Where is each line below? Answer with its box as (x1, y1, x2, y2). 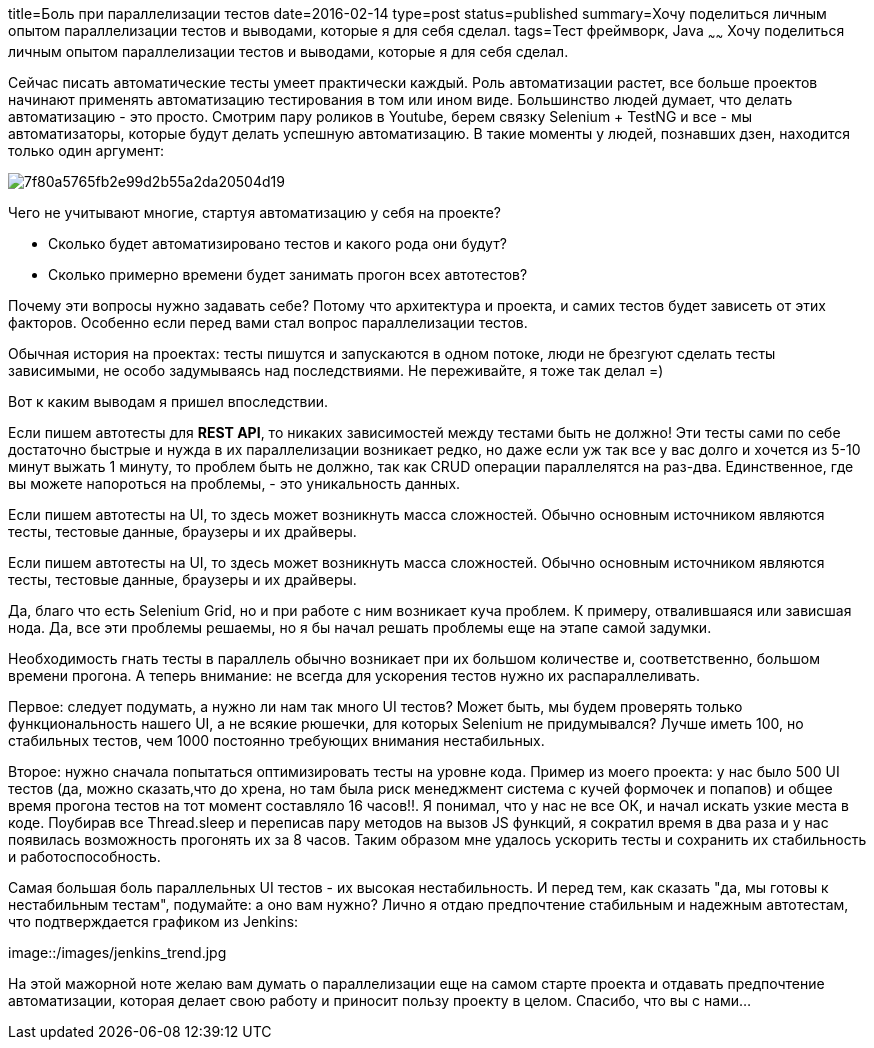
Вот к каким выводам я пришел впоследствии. (8, 392, 329, 410)
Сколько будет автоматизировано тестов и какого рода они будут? (48, 234, 507, 252)
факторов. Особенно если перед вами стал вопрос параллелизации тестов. (8, 313, 528, 331)
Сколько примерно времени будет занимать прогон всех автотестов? (48, 265, 528, 283)
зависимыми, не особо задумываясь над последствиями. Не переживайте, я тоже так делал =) (8, 361, 664, 379)
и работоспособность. (8, 847, 161, 865)
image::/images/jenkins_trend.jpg (8, 943, 227, 961)
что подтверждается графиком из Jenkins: (8, 912, 299, 930)
